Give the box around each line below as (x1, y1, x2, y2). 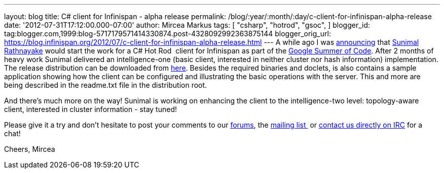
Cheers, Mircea (4, 145, 55, 153)
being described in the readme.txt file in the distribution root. (4, 81, 207, 89)
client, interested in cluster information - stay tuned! (4, 105, 177, 113)
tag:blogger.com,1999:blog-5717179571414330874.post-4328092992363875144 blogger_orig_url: (4, 29, 331, 38)
